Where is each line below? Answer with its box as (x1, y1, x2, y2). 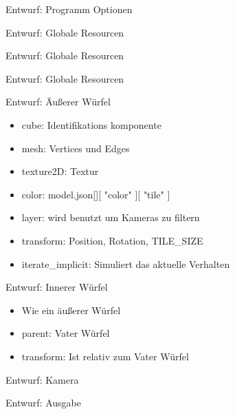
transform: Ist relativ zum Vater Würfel (21, 349, 189, 363)
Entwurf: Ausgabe (5, 395, 81, 410)
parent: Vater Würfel (21, 326, 110, 340)
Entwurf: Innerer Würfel (5, 280, 108, 294)
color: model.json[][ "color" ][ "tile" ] (21, 187, 170, 201)
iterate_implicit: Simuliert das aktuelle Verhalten (21, 256, 230, 271)
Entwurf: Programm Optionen (5, 2, 133, 16)
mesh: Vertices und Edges (21, 141, 130, 155)
